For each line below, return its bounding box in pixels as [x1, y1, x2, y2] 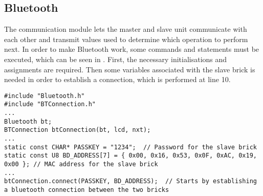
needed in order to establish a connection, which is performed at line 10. [4, 74, 231, 85]
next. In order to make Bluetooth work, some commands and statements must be [4, 44, 259, 54]
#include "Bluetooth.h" [4, 92, 85, 100]
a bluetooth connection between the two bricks [4, 186, 169, 193]
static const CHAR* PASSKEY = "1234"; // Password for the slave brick [4, 143, 257, 151]
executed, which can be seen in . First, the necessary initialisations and [4, 53, 227, 64]
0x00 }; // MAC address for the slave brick [4, 161, 158, 168]
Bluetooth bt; [4, 117, 52, 125]
